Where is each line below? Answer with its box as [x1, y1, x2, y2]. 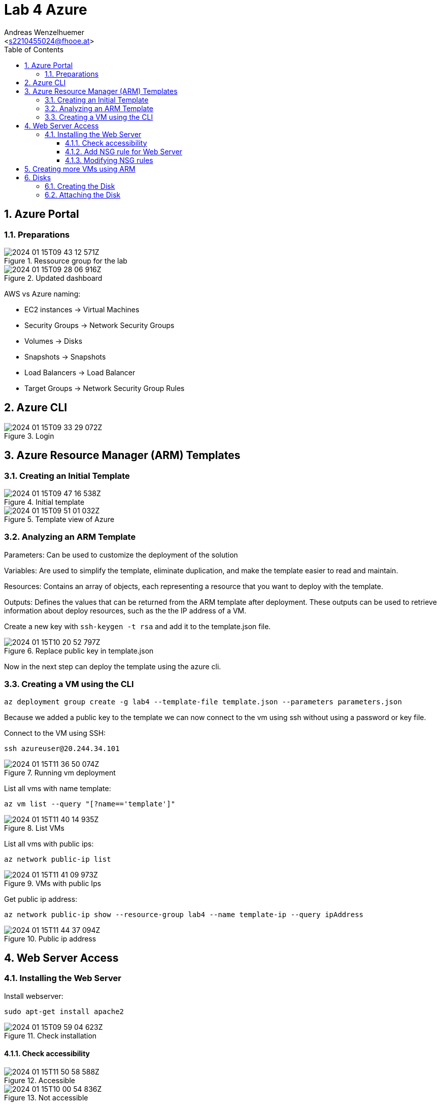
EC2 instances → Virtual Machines [24, 305, 140, 314]
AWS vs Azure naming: [4, 289, 81, 298]
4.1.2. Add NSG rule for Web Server [65, 147, 183, 156]
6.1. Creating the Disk [45, 181, 115, 190]
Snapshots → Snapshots [24, 352, 106, 361]
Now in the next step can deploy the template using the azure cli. [4, 662, 221, 671]
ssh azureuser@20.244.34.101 [4, 744, 120, 753]
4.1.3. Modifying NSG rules [65, 155, 153, 165]
